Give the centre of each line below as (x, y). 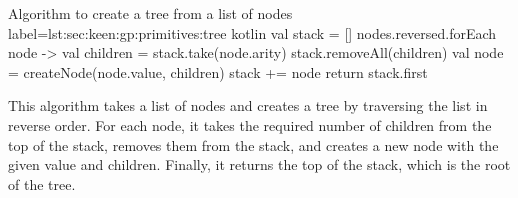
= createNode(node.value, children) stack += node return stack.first (218, 71)
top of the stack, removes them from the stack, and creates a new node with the (253, 144)
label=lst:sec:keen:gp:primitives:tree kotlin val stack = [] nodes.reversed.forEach (252, 32)
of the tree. (42, 183)
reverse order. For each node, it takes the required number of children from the (250, 124)
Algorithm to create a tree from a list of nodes (150, 13)
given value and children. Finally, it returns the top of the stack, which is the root (259, 164)
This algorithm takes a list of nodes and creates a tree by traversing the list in (248, 105)
